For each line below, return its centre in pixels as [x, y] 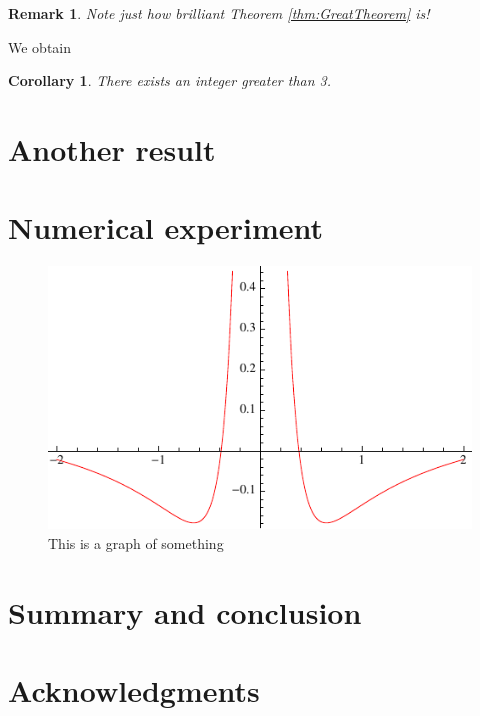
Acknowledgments [134, 689]
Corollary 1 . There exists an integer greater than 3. [170, 80]
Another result [112, 148]
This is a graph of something [136, 542]
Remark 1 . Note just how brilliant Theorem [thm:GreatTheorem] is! [219, 13]
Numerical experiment [166, 227]
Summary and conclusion [185, 611]
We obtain [40, 46]
